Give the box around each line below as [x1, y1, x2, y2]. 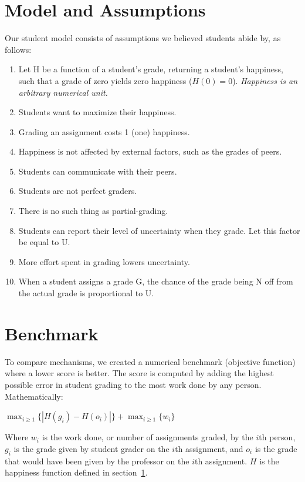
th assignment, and [175, 442, 243, 454]
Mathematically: [5, 390, 63, 402]
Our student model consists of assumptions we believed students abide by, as [5, 32, 281, 44]
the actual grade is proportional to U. [18, 287, 154, 299]
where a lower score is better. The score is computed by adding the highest [5, 367, 274, 379]
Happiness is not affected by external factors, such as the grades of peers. [18, 145, 282, 158]
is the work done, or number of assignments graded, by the [42, 431, 253, 443]
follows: [5, 43, 32, 55]
